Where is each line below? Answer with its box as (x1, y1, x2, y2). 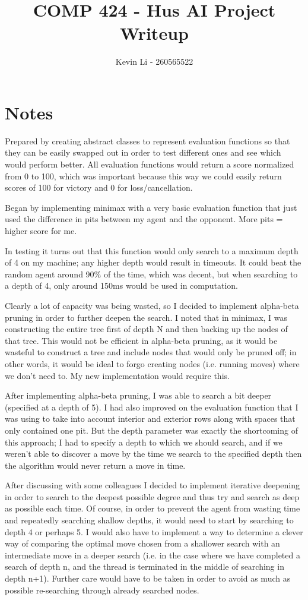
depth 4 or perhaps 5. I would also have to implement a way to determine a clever (5, 525, 303, 538)
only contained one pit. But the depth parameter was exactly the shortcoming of (5, 424, 298, 436)
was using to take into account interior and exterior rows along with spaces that (5, 412, 296, 425)
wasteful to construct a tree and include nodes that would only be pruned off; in (5, 346, 297, 358)
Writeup (120, 21, 189, 45)
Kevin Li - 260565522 (115, 55, 193, 68)
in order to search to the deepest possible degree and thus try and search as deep (5, 490, 300, 503)
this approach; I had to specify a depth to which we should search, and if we (5, 435, 282, 448)
